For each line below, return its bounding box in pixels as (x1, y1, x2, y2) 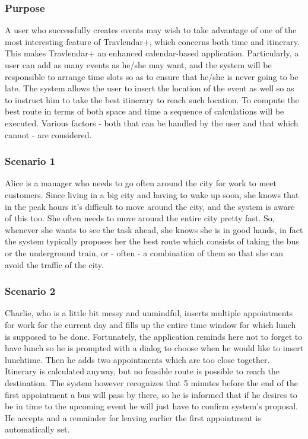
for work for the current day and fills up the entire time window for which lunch (5, 318, 296, 330)
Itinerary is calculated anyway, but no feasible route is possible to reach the (5, 365, 280, 377)
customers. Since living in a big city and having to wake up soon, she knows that (5, 188, 299, 201)
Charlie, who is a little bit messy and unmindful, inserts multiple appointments (5, 307, 293, 319)
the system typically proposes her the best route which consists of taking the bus (5, 235, 299, 247)
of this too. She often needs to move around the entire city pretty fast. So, (5, 212, 275, 224)
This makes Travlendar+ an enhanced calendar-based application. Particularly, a (5, 47, 299, 59)
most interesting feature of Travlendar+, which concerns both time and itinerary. (5, 35, 300, 47)
